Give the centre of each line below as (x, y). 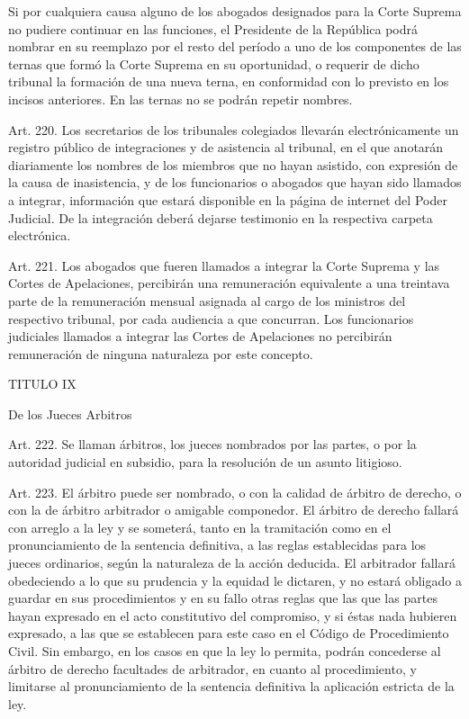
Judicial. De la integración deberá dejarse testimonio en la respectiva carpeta (221, 217)
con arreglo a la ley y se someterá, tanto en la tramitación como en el (200, 527)
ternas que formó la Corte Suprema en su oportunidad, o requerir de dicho (214, 63)
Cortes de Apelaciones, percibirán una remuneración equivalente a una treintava (229, 283)
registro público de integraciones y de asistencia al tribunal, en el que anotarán (226, 147)
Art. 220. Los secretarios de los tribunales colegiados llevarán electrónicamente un (234, 129)
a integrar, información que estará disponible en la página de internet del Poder (228, 199)
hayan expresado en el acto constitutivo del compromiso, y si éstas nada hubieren (233, 615)
